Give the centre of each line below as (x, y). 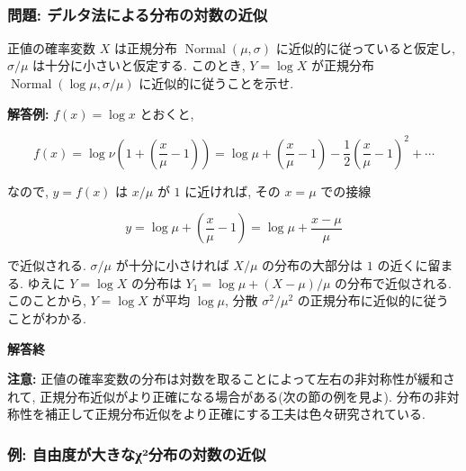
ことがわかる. (47, 318)
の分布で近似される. (393, 282)
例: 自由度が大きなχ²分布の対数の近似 (137, 453)
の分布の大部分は (313, 265)
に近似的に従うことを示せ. (216, 83)
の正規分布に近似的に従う (373, 300)
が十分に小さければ (172, 265)
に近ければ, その (233, 190)
